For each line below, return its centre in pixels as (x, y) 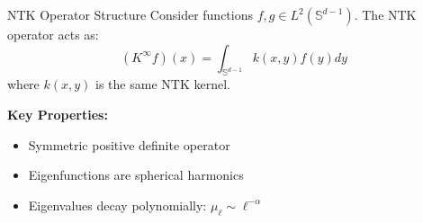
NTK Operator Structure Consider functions (130, 14)
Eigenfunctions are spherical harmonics (136, 175)
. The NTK (385, 14)
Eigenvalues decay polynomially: (117, 205)
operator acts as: (53, 34)
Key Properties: (58, 114)
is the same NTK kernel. (163, 84)
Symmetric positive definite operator (129, 144)
